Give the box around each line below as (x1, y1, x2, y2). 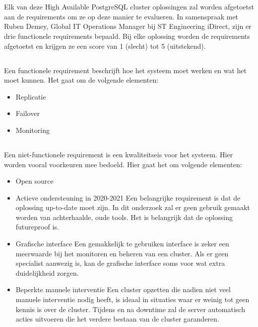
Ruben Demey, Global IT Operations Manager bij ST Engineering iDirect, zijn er (4, 21, 252, 31)
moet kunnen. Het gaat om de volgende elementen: (4, 75, 159, 85)
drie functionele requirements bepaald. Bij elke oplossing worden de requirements (4, 30, 250, 41)
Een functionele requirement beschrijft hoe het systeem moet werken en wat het (4, 65, 247, 75)
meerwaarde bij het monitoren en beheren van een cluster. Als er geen (15, 248, 229, 258)
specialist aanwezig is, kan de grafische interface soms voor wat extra (15, 258, 225, 268)
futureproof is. (15, 221, 59, 232)
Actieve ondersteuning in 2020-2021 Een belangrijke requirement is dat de (15, 192, 241, 203)
